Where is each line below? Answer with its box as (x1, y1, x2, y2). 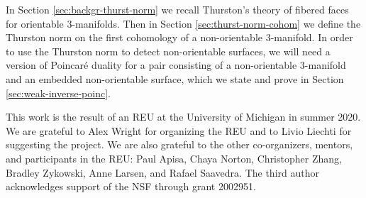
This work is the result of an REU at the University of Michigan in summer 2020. (6, 109, 361, 124)
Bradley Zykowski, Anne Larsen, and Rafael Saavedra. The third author (6, 165, 319, 180)
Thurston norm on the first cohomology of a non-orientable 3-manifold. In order (6, 30, 353, 45)
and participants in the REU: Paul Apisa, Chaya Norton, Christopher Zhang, (6, 150, 342, 165)
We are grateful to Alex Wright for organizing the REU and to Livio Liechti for (6, 123, 352, 138)
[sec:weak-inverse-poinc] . (6, 85, 111, 100)
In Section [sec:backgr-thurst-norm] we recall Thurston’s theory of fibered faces (6, 2, 349, 16)
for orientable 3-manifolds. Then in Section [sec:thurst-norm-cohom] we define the (6, 16, 361, 31)
